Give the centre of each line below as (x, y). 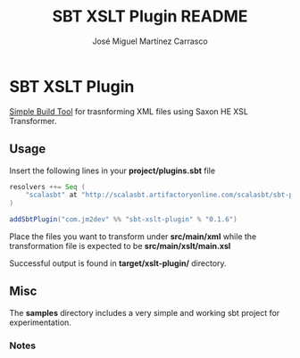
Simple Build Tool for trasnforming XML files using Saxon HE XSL (129, 111)
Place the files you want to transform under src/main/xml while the (133, 237)
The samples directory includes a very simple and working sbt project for (145, 312)
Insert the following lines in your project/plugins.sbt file (112, 171)
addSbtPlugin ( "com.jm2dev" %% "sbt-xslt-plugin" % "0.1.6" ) (124, 220)
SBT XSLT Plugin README (150, 17)
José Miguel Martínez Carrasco (150, 41)
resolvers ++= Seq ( (48, 187)
